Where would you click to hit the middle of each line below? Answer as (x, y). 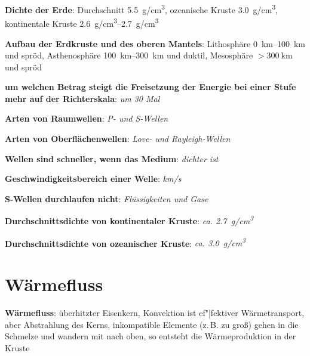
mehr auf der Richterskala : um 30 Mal (82, 98)
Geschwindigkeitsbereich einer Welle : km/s (93, 179)
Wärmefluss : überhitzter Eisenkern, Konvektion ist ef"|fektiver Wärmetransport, (155, 313)
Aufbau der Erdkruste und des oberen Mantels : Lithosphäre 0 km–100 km (155, 43)
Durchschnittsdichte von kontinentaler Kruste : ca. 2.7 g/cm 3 (129, 220)
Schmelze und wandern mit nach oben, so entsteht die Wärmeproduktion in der (151, 336)
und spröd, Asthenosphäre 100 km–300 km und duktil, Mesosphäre (129, 55)
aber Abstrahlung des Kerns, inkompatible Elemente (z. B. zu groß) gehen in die (152, 324)
